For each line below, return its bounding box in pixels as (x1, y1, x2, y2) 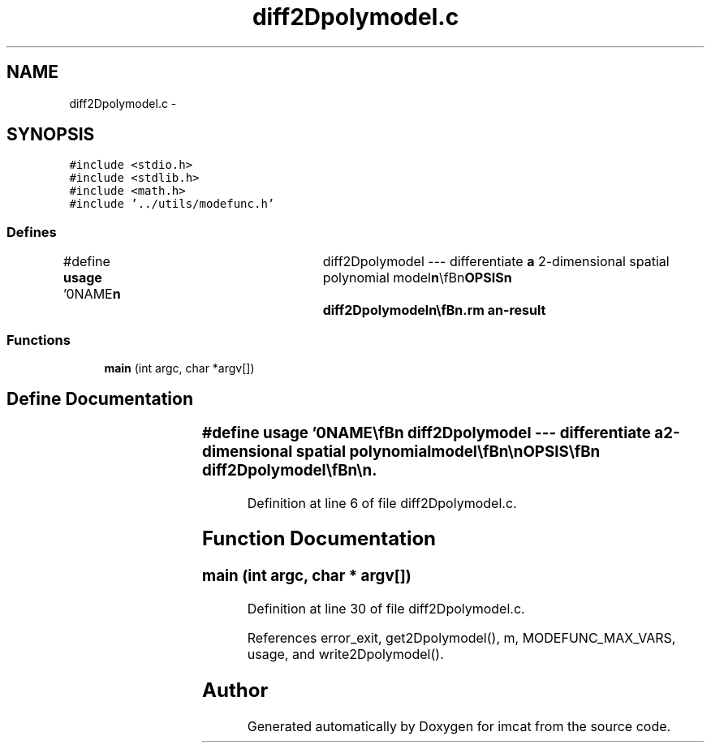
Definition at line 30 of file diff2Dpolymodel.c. (247, 600, 525, 618)
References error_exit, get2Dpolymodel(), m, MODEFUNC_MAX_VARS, (247, 630, 676, 647)
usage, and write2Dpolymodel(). (247, 646, 444, 663)
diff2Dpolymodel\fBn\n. (202, 460, 377, 480)
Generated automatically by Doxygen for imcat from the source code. (247, 717, 671, 734)
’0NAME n (63, 286, 121, 303)
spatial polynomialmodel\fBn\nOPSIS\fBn (295, 441, 601, 461)
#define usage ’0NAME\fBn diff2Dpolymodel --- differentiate (202, 423, 651, 442)
